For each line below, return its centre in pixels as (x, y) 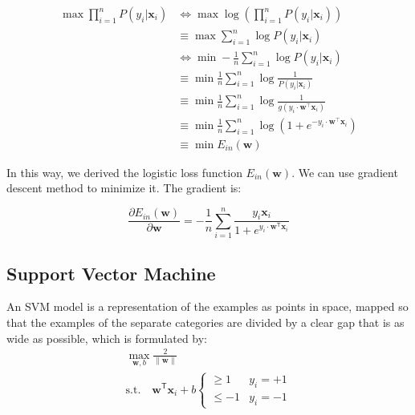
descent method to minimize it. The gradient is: (124, 188)
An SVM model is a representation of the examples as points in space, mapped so (207, 306)
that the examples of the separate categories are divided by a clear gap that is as (205, 322)
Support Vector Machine (111, 273)
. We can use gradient (345, 172)
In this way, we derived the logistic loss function (124, 172)
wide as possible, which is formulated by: (107, 338)
